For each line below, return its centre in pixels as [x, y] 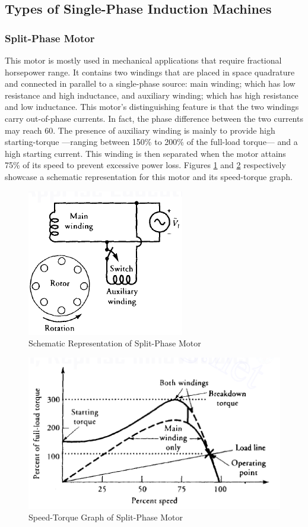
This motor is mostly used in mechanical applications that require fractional [143, 60]
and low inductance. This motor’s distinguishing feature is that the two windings [152, 107]
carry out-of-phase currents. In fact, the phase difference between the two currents [154, 118]
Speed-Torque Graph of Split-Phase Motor [106, 517]
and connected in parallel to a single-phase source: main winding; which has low [150, 83]
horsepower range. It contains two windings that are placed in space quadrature [150, 72]
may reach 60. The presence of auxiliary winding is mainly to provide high [140, 130]
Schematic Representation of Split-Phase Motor [115, 343]
